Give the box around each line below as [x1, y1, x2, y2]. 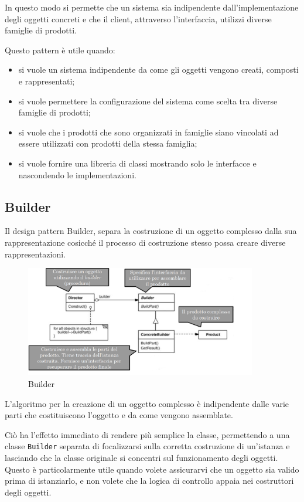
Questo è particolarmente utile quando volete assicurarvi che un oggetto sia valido [5, 463, 299, 475]
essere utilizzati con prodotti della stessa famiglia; [18, 137, 197, 150]
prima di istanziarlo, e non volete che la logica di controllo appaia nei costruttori [5, 474, 294, 487]
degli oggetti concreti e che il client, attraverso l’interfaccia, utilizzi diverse [5, 12, 272, 25]
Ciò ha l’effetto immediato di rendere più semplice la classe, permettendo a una [5, 428, 290, 440]
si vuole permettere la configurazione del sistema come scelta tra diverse [18, 94, 278, 107]
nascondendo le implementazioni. [18, 168, 136, 181]
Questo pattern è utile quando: [5, 43, 115, 56]
